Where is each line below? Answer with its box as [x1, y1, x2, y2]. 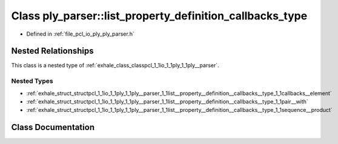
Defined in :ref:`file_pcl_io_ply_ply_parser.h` [26, 30, 134, 38]
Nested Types [11, 77, 54, 85]
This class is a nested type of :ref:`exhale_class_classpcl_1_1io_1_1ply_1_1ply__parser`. [11, 62, 219, 69]
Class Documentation [11, 122, 95, 133]
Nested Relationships [11, 46, 94, 56]
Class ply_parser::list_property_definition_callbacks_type [11, 9, 308, 22]
